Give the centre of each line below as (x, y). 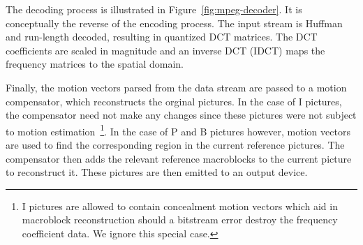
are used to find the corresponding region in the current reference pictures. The (175, 144)
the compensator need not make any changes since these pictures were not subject (181, 115)
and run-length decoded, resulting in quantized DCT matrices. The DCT (162, 37)
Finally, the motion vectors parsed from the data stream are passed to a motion (176, 87)
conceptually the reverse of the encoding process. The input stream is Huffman (174, 23)
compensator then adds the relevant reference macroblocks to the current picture (179, 158)
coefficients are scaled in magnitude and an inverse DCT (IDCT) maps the (165, 50)
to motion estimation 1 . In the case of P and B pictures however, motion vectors (178, 130)
